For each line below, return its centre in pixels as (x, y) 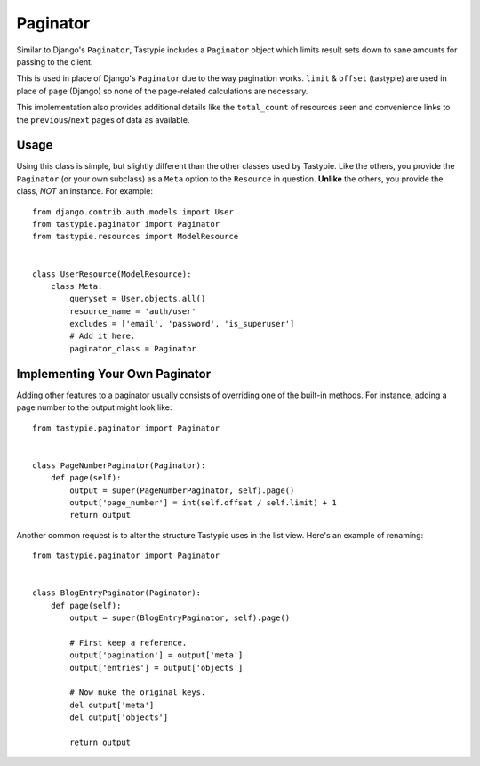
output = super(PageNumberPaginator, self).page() (182, 490)
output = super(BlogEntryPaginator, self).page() (180, 618)
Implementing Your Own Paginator (114, 374)
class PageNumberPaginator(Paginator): (119, 465)
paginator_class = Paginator (133, 348)
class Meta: (76, 286)
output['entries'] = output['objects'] (156, 668)
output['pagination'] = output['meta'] (156, 655)
